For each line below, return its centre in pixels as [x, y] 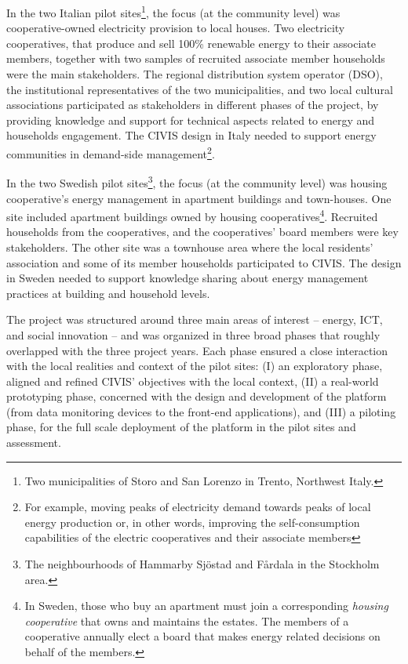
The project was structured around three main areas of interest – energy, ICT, [195, 319]
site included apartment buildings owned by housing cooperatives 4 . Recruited [192, 215]
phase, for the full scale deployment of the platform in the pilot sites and [181, 427]
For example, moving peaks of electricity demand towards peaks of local [198, 507]
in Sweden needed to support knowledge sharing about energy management [188, 278]
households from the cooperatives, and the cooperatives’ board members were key [202, 232]
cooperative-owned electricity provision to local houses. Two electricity [176, 28]
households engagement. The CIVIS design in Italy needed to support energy [191, 135]
